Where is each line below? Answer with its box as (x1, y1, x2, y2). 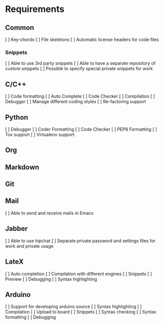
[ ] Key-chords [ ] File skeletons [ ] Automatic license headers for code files (5, 36, 159, 42)
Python (5, 113, 28, 122)
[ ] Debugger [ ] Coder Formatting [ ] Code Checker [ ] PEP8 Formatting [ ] (5, 126, 158, 132)
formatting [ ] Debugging (5, 314, 56, 320)
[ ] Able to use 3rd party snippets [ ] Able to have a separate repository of (5, 60, 156, 66)
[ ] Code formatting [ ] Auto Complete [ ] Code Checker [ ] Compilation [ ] (5, 93, 155, 99)
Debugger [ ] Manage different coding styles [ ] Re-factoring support (5, 99, 146, 105)
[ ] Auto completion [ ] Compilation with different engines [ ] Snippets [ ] (5, 271, 153, 277)
